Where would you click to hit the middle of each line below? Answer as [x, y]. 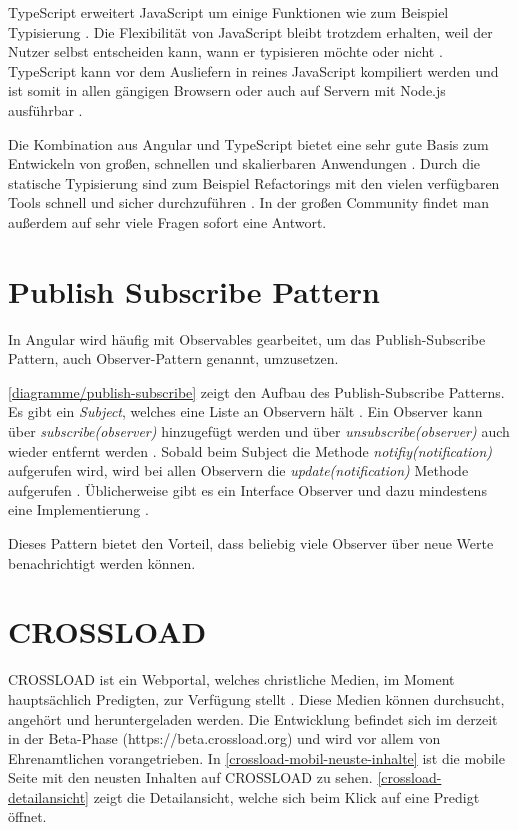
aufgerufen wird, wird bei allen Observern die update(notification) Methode [238, 470]
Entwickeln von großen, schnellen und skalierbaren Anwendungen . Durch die [244, 163]
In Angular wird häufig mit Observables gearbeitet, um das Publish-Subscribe [247, 338]
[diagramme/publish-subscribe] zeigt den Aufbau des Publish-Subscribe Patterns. [256, 391]
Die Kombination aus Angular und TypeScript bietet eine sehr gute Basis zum [248, 143]
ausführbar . [45, 109]
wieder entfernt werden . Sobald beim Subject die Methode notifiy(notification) [250, 450]
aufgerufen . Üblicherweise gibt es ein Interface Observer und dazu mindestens [247, 489]
